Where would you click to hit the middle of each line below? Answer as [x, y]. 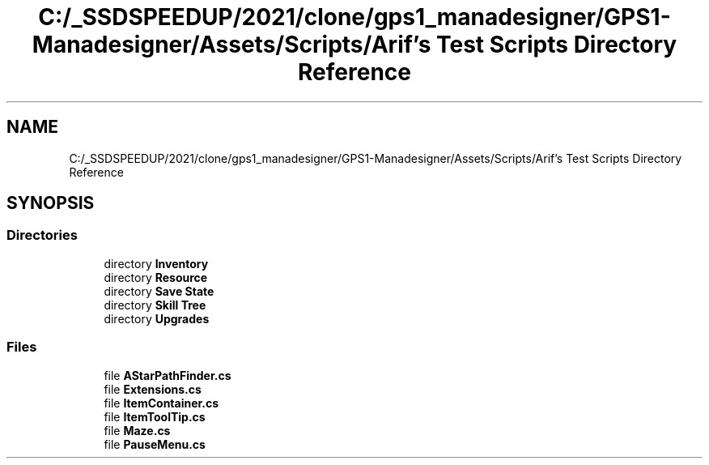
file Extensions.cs [153, 389]
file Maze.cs [137, 430]
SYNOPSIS [51, 203]
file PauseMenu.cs [155, 444]
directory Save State [159, 291]
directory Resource [156, 277]
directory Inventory [156, 263]
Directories [42, 235]
